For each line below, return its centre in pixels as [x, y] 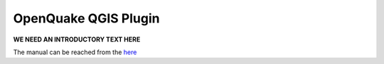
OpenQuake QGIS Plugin [86, 18]
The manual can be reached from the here [75, 52]
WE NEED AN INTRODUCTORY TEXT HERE [77, 39]
